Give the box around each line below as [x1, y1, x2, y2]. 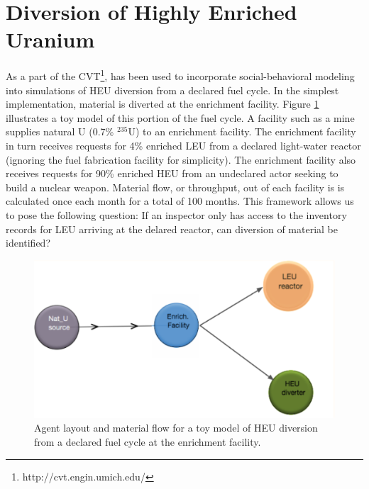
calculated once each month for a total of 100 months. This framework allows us [6, 193, 354, 208]
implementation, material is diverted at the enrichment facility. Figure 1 [6, 96, 319, 111]
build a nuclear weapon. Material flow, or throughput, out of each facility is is [6, 179, 345, 194]
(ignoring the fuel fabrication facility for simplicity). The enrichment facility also [6, 152, 356, 167]
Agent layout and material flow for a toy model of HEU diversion [34, 420, 318, 435]
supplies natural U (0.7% [6, 124, 114, 139]
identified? [6, 235, 51, 250]
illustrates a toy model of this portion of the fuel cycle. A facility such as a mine [6, 110, 355, 125]
